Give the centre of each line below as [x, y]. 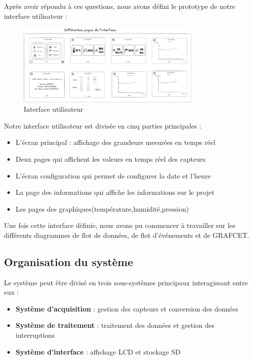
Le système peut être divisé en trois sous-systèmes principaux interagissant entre [126, 282]
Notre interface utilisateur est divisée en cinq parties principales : [103, 125]
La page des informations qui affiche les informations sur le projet [115, 192]
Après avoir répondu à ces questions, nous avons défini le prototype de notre [120, 6]
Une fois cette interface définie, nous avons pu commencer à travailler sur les [120, 225]
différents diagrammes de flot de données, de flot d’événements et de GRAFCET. [127, 235]
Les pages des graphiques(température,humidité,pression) [102, 208]
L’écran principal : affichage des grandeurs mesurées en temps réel [115, 142]
